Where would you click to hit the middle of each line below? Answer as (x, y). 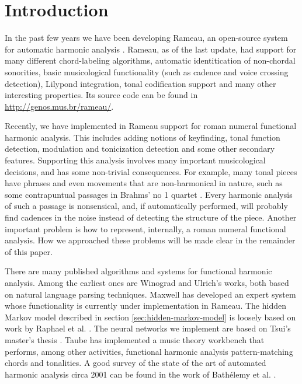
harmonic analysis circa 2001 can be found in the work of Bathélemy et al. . (140, 374)
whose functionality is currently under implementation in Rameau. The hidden (145, 306)
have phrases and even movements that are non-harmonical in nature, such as (144, 183)
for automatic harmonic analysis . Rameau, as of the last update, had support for (151, 49)
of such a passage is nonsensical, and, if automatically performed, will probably (146, 206)
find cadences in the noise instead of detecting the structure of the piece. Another (151, 217)
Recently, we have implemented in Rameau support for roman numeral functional (151, 126)
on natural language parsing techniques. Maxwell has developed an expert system (150, 294)
